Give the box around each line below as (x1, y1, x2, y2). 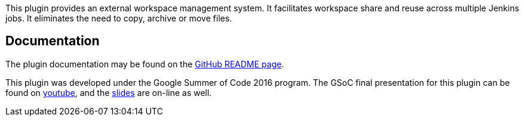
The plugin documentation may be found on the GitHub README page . (5, 58, 284, 69)
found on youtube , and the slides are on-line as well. (5, 87, 212, 98)
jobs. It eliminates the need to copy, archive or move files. (5, 13, 232, 23)
